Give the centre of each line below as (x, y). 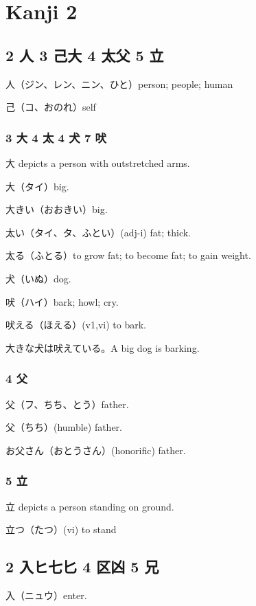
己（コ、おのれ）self (51, 107)
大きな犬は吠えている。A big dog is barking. (103, 347)
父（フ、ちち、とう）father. (67, 404)
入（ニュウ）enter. (46, 595)
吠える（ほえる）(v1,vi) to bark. (76, 325)
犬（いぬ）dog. (38, 278)
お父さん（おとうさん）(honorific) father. (96, 450)
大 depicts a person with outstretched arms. (98, 162)
